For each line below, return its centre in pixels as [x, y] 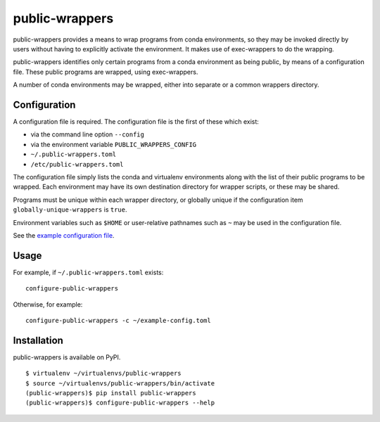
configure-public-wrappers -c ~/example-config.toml [118, 320]
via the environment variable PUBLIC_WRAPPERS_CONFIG [114, 144]
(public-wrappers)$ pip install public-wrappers [111, 393]
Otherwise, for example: [48, 304]
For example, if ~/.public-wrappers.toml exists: [88, 272]
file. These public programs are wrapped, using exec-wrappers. [106, 72]
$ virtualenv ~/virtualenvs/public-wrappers [104, 373]
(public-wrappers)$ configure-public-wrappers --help [120, 403]
